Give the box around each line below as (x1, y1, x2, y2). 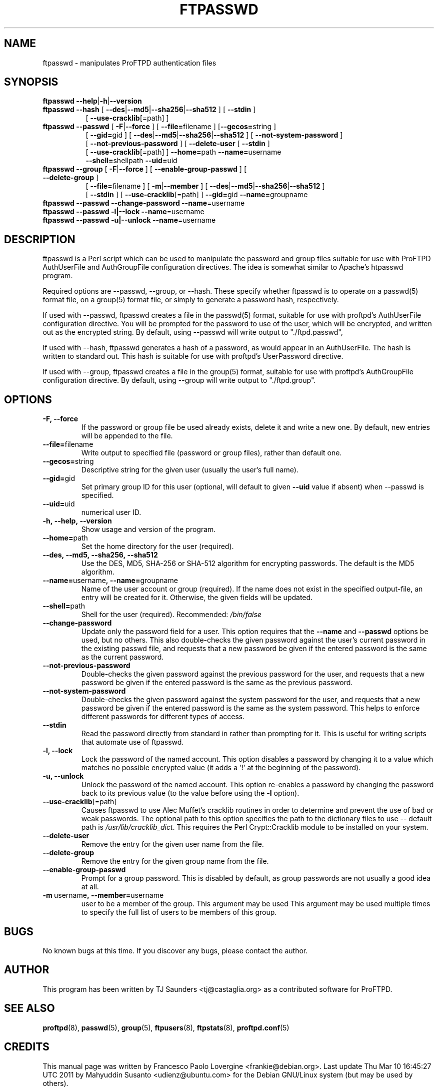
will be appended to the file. (81, 431, 173, 440)
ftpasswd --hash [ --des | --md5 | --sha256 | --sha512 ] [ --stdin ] (42, 105, 256, 114)
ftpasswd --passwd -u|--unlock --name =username (42, 216, 216, 225)
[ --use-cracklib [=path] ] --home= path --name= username (85, 148, 281, 157)
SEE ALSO (4, 1002, 55, 1015)
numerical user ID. (81, 508, 141, 517)
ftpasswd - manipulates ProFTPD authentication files (42, 58, 216, 67)
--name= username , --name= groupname (42, 576, 178, 585)
